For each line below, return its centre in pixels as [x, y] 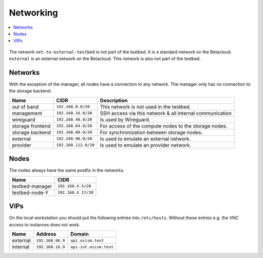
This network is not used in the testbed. [145, 107]
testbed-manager [32, 186]
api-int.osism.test [92, 247]
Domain [80, 234]
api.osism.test [87, 240]
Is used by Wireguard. [125, 119]
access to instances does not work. [45, 224]
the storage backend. [30, 91]
